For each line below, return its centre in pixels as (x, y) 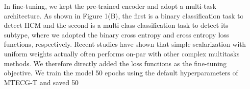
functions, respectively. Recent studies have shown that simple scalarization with (125, 44)
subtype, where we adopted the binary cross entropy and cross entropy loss (117, 34)
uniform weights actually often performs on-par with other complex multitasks (122, 53)
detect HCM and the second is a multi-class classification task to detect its (116, 25)
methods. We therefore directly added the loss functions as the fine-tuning (115, 63)
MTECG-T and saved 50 (41, 82)
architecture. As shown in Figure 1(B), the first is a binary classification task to (124, 15)
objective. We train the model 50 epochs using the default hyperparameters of (121, 73)
